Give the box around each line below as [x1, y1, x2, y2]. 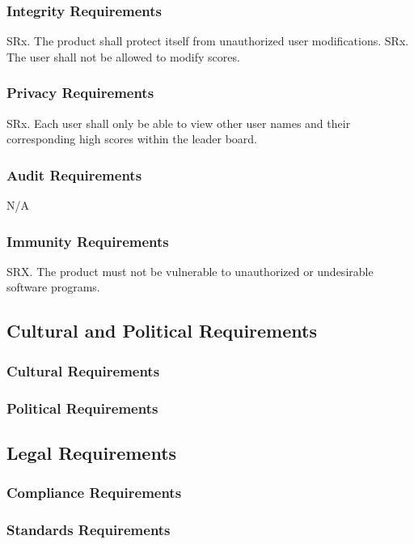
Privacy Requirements [6, 83, 154, 103]
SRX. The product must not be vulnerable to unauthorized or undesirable [6, 262, 374, 279]
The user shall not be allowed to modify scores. [6, 48, 240, 65]
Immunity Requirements [6, 231, 169, 251]
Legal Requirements [6, 440, 177, 465]
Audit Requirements [6, 164, 142, 185]
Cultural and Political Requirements [6, 318, 317, 343]
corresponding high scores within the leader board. [6, 130, 258, 147]
